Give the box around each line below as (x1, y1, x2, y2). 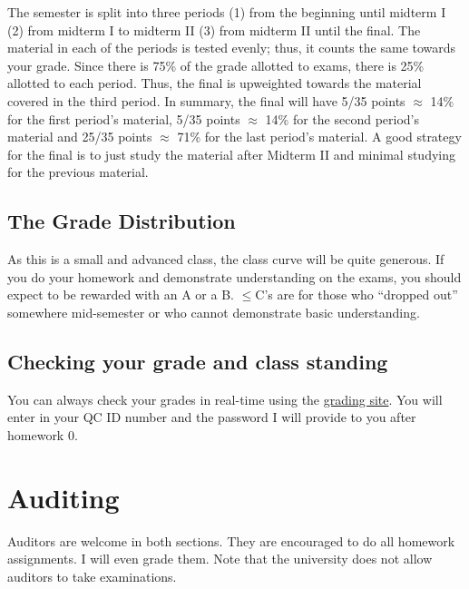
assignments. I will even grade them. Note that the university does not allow (7, 549, 433, 568)
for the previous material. (7, 162, 149, 182)
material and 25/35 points (7, 127, 152, 146)
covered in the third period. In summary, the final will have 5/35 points (7, 91, 405, 110)
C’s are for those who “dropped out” (255, 285, 458, 304)
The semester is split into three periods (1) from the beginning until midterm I (7, 3, 446, 21)
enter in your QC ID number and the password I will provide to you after (7, 407, 416, 427)
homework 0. (7, 425, 78, 444)
